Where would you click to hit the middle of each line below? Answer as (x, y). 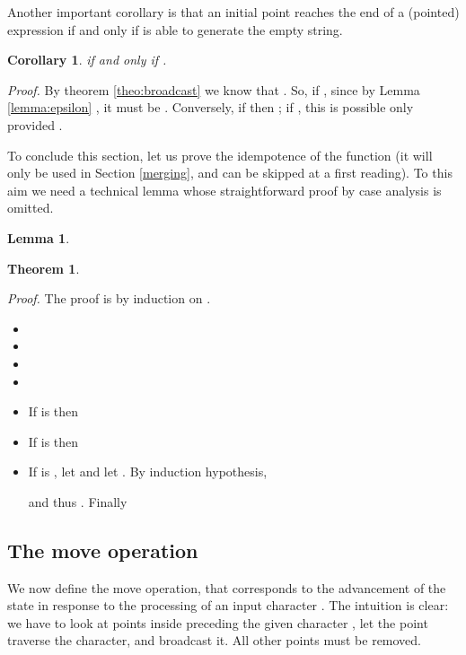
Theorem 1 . (44, 268)
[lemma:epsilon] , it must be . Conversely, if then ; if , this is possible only (211, 107)
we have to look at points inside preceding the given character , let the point (218, 622)
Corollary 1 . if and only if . (87, 60)
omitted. (31, 208)
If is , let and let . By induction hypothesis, (148, 472)
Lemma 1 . (39, 237)
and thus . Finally (78, 501)
